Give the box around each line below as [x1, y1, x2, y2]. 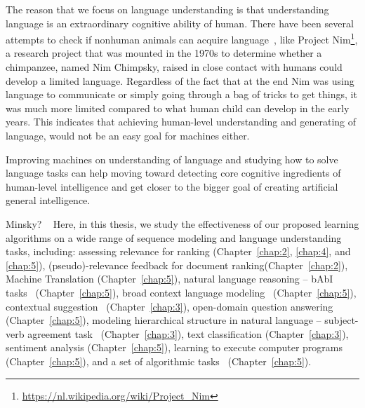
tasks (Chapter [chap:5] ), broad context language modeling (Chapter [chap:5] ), [6, 285, 357, 299]
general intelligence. [6, 193, 91, 208]
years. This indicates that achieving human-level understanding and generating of [6, 114, 357, 129]
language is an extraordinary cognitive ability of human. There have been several [6, 15, 354, 30]
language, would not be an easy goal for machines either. [6, 128, 250, 142]
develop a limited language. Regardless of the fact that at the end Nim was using [6, 73, 354, 88]
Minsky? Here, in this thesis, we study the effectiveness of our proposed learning [6, 216, 359, 231]
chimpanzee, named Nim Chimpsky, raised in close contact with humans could [6, 60, 343, 74]
